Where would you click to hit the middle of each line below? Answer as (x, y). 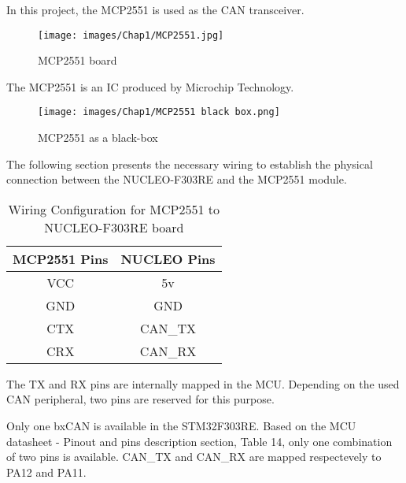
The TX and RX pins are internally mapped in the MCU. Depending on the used (203, 383)
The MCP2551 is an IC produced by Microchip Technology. (150, 86)
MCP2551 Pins (61, 258)
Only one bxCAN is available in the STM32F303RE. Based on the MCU (181, 426)
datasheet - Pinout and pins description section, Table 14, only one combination (199, 441)
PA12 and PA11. (46, 472)
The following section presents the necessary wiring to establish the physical (190, 163)
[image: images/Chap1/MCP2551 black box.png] (159, 112)
